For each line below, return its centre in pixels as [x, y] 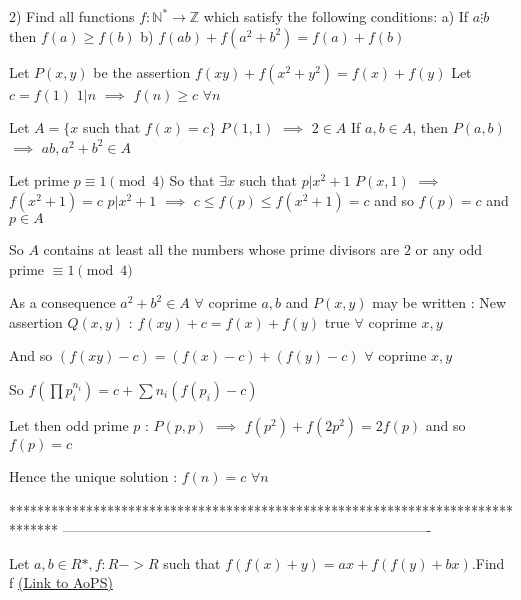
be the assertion [142, 71]
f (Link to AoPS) [61, 582]
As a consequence [62, 302]
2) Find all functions [72, 16]
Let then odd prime [69, 424]
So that [192, 180]
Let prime [39, 180]
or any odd [449, 248]
